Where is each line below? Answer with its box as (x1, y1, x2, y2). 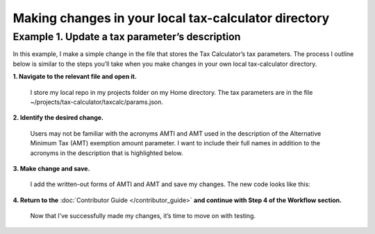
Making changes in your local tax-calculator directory (12, 10, 330, 26)
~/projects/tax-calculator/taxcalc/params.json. (30, 98, 163, 106)
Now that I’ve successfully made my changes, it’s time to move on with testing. (30, 212, 256, 220)
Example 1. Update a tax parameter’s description (12, 30, 241, 43)
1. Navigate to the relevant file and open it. (12, 73, 137, 81)
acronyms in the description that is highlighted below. (30, 149, 183, 157)
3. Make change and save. (12, 164, 90, 172)
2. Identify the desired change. (12, 114, 104, 122)
